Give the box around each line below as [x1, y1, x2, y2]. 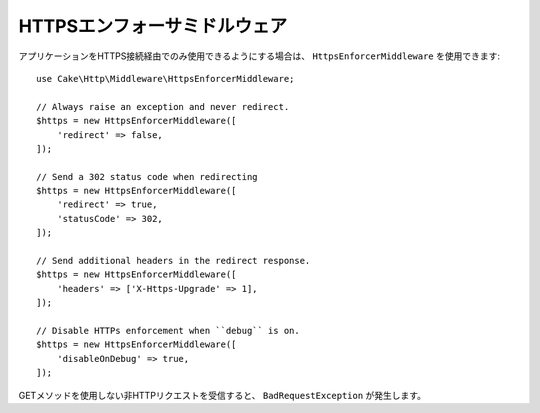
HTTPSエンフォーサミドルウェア [18, 15, 288, 37]
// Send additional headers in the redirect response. [36, 255, 311, 267]
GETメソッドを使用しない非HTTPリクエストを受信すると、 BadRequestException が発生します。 [18, 389, 427, 401]
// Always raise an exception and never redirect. [36, 101, 290, 112]
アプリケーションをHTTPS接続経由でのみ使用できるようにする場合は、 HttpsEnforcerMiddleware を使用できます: [18, 50, 500, 62]
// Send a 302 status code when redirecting [36, 171, 259, 182]
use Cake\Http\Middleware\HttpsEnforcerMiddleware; [36, 73, 295, 84]
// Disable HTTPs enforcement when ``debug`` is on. [36, 325, 300, 336]
